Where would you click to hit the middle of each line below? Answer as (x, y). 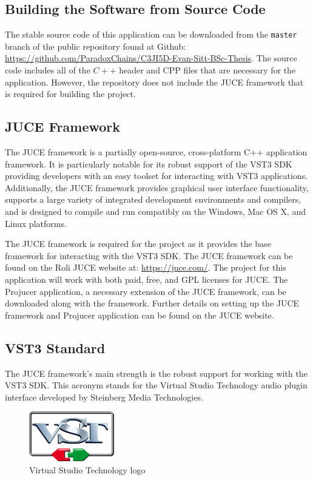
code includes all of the (48, 70)
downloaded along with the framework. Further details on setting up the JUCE (152, 303)
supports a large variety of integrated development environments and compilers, (153, 199)
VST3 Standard (55, 347)
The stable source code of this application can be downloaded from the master (151, 34)
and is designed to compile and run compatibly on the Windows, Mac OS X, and (156, 211)
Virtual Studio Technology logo (87, 469)
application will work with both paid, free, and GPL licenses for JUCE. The (146, 279)
